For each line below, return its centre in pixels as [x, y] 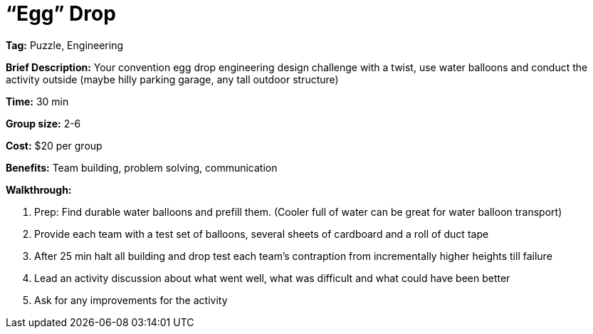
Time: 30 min [37, 101]
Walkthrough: [39, 189]
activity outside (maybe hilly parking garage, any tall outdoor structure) [172, 79]
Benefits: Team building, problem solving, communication [142, 167]
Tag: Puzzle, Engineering [65, 45]
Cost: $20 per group [54, 145]
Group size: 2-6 [43, 123]
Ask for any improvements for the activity [131, 300]
